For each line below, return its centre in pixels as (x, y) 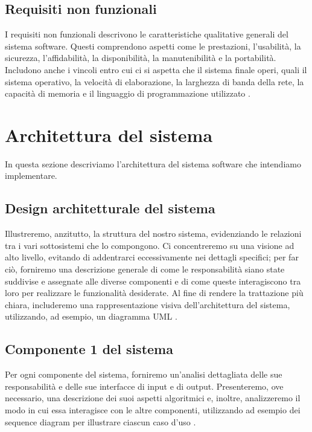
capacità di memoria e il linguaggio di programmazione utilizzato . (128, 93)
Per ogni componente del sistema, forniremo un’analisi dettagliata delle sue (144, 374)
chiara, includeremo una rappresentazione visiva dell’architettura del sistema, (148, 304)
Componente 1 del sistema (89, 349)
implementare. (31, 176)
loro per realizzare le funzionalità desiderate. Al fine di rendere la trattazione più (154, 293)
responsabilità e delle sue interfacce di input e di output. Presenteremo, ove (144, 386)
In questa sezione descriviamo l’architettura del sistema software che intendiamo (153, 163)
